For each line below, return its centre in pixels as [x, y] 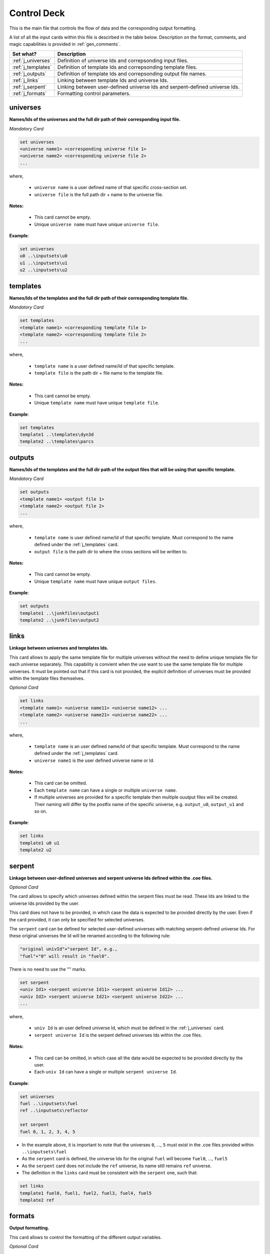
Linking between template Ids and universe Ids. [113, 80]
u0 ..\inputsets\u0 [43, 256]
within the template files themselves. [47, 678]
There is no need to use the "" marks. [48, 969]
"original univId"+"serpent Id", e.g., [68, 949]
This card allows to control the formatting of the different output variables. [85, 1237]
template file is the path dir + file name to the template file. [99, 373]
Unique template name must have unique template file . [97, 403]
